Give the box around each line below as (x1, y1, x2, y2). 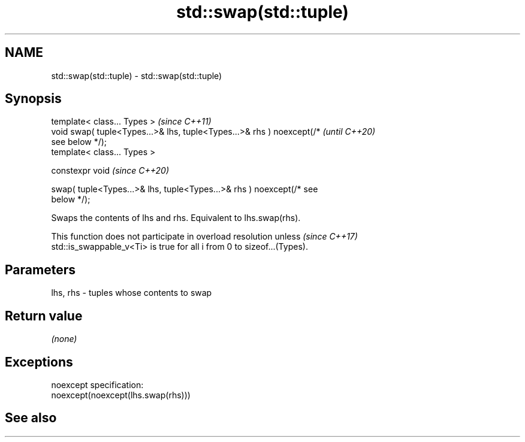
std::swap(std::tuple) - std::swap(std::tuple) (51, 70, 222, 81)
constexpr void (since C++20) (51, 165, 169, 176)
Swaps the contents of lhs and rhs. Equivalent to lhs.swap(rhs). (51, 213, 301, 223)
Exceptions (5, 354, 73, 370)
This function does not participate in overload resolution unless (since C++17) (51, 231, 358, 242)
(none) (51, 334, 77, 344)
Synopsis (5, 91, 62, 107)
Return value (5, 308, 83, 323)
